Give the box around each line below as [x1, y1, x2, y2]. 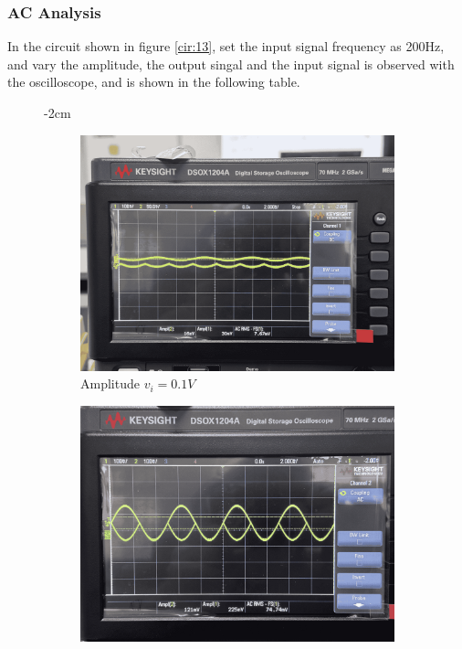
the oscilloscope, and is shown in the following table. [7, 72, 300, 91]
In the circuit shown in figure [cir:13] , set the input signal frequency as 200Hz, [7, 37, 445, 56]
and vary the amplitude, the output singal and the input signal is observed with [7, 54, 455, 73]
